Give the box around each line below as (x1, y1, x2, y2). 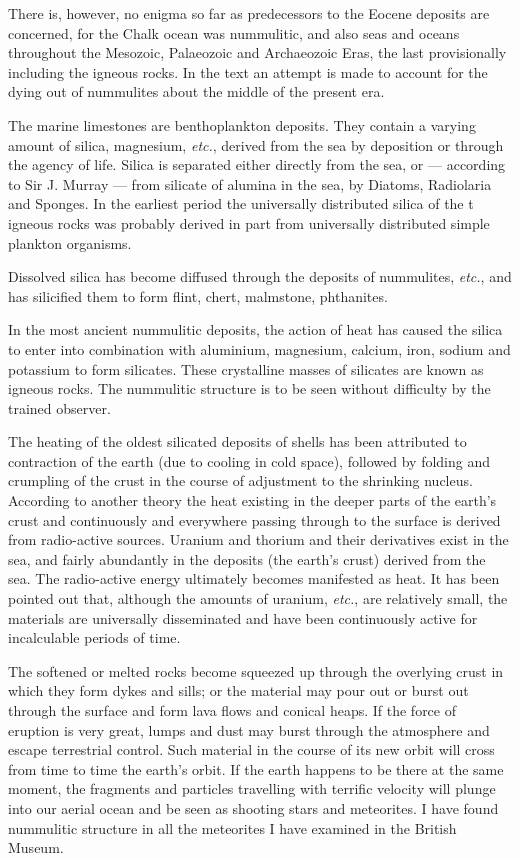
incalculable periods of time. (8, 627, 181, 648)
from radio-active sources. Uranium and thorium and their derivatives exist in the (8, 529, 509, 550)
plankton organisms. (8, 232, 132, 253)
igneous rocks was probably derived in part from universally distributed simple (8, 212, 490, 233)
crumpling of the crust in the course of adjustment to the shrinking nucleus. (8, 470, 473, 491)
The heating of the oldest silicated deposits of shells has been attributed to (8, 431, 467, 452)
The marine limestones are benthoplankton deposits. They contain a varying (8, 114, 476, 135)
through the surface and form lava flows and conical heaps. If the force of (8, 700, 456, 720)
